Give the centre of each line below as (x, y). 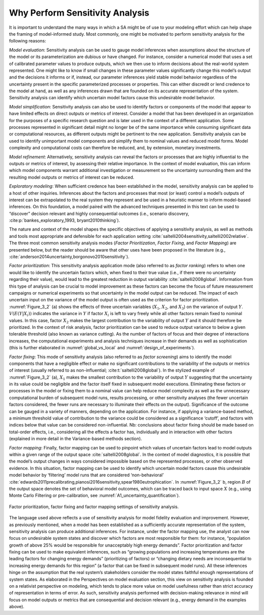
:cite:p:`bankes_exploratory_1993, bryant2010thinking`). (65, 220)
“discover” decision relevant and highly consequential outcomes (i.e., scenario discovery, (99, 213)
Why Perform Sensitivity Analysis (79, 13)
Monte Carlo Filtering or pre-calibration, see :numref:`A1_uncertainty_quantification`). (95, 495)
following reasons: (28, 41)
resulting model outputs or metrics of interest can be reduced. (72, 177)
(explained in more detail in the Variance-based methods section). (76, 439)
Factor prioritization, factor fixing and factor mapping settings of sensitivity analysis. (94, 507)
